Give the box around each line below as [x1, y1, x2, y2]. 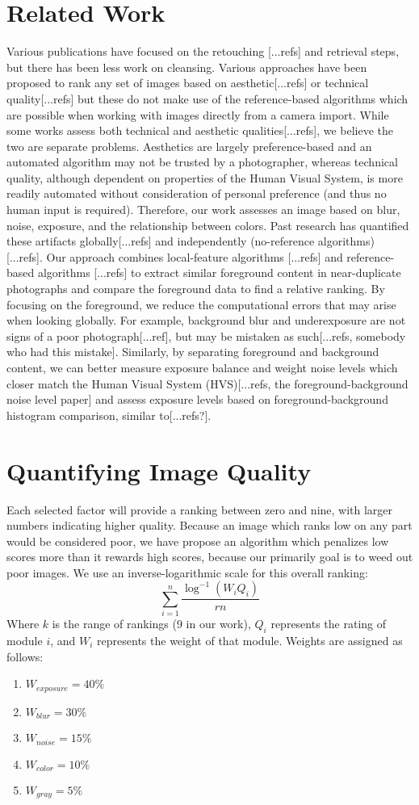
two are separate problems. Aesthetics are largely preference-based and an [6, 137, 372, 154]
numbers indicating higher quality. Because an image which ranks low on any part [6, 517, 413, 534]
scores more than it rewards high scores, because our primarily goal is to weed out [6, 548, 413, 565]
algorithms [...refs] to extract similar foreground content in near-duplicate [37, 264, 401, 281]
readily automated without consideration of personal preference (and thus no [6, 185, 387, 202]
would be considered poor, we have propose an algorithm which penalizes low [6, 532, 389, 549]
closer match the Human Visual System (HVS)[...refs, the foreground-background [6, 375, 409, 392]
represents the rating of [270, 615, 387, 632]
